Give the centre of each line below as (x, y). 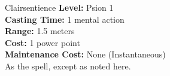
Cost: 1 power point (42, 42)
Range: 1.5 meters (40, 31)
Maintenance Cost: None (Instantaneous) (85, 54)
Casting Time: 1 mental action (65, 19)
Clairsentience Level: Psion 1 (59, 7)
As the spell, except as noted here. (68, 66)
